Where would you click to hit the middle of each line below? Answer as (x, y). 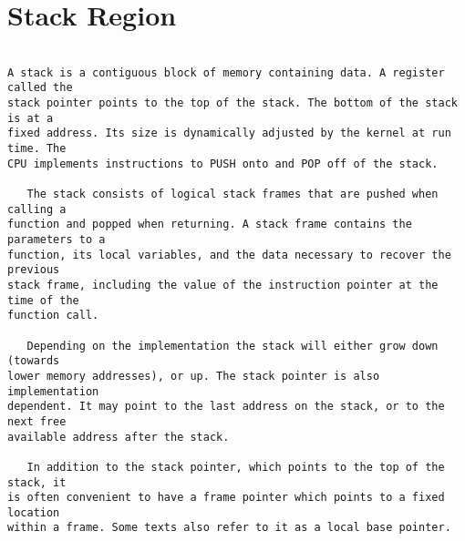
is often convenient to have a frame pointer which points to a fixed (226, 498)
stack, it (37, 482)
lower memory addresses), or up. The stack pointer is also (194, 376)
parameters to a (57, 240)
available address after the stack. (119, 437)
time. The (37, 149)
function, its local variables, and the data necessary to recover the (229, 255)
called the (40, 88)
